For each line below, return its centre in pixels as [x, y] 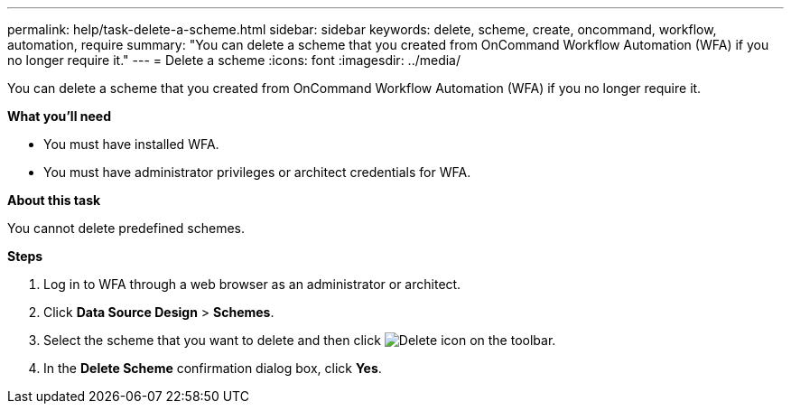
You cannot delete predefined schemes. [126, 228]
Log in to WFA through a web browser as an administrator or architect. [252, 284]
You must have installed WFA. [131, 144]
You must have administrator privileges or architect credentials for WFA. [257, 172]
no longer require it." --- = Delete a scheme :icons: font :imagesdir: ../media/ [234, 60]
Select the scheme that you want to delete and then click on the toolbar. [300, 340]
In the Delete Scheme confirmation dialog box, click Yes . [213, 368]
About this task [54, 200]
